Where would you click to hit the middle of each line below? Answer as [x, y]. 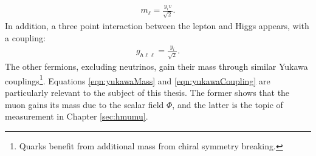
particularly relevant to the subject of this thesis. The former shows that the [147, 93]
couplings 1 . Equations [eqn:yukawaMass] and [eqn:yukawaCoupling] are [138, 80]
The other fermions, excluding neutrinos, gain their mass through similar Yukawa [156, 66]
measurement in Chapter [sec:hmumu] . [77, 116]
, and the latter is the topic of [228, 104]
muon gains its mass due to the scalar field [84, 104]
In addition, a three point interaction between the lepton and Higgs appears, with [157, 25]
